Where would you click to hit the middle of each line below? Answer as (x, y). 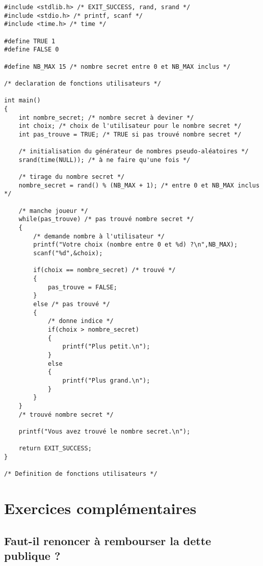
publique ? (32, 555)
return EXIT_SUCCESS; (55, 449)
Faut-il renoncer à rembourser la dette (108, 540)
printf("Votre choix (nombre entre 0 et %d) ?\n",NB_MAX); (136, 245)
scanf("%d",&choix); (68, 253)
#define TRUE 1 (30, 41)
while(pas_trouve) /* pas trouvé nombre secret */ (106, 219)
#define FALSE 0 (32, 50)
